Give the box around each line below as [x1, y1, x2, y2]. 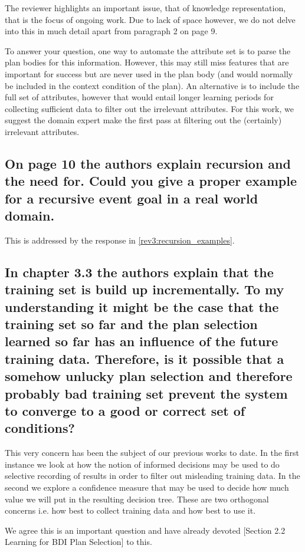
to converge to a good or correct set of [5, 402, 245, 420]
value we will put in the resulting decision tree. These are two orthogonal [5, 492, 269, 505]
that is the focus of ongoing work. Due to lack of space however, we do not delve [5, 13, 296, 25]
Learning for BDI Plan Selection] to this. [5, 535, 152, 548]
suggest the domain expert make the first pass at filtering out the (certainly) [5, 114, 282, 126]
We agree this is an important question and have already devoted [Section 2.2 [5, 524, 286, 536]
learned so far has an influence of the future [5, 332, 278, 350]
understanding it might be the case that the [5, 297, 279, 316]
